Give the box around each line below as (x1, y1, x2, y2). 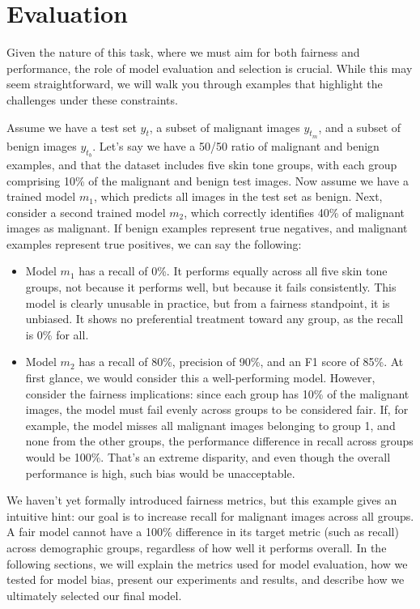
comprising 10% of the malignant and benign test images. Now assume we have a (6, 172, 409, 189)
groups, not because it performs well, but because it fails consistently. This (25, 279, 397, 296)
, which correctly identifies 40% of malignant (184, 203, 405, 220)
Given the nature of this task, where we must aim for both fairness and (6, 44, 360, 61)
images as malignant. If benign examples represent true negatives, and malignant (6, 219, 408, 236)
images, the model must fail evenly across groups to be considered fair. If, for (25, 401, 409, 418)
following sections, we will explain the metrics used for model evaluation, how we (6, 555, 408, 572)
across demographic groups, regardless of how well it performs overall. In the (6, 539, 387, 556)
